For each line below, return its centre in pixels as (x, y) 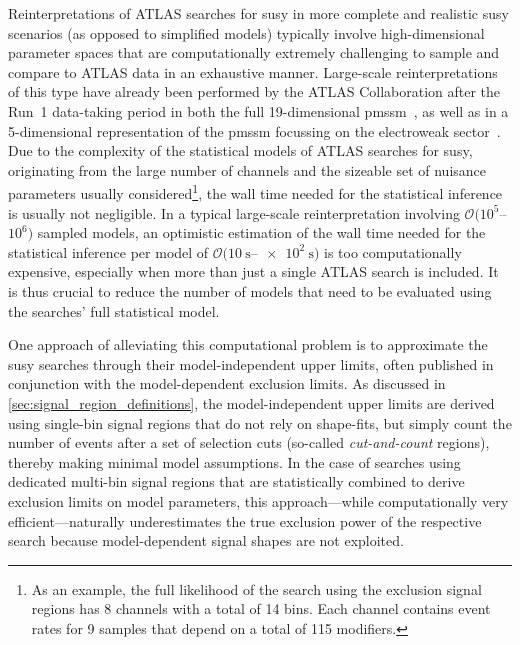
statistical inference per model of (108, 251)
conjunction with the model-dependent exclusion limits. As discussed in (227, 383)
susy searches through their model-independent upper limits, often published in (251, 363)
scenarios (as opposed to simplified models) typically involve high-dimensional (246, 32)
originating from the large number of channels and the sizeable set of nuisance (247, 169)
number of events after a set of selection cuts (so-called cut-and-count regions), (249, 442)
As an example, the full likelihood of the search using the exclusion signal (256, 588)
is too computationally (393, 251)
